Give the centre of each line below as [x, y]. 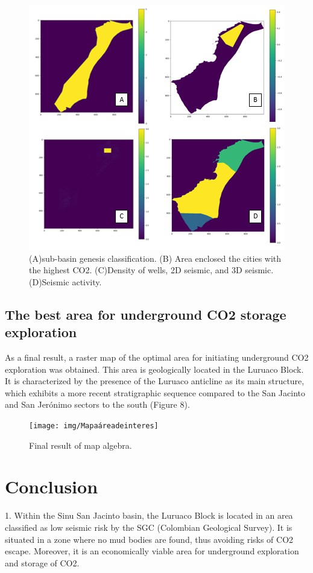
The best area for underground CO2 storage [146, 314]
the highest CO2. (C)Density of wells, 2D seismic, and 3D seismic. [151, 270]
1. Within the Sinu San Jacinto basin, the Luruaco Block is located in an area [149, 515]
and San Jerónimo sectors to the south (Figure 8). [97, 404]
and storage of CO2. [42, 562]
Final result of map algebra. [81, 445]
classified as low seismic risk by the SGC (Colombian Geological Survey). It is [149, 527]
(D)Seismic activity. [65, 281]
